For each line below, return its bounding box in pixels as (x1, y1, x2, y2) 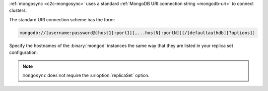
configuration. (9, 49, 38, 55)
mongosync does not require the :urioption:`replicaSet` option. (22, 72, 150, 78)
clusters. (9, 7, 27, 13)
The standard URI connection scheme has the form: (9, 16, 115, 22)
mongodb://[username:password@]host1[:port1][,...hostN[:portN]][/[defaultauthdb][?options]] (19, 30, 256, 36)
